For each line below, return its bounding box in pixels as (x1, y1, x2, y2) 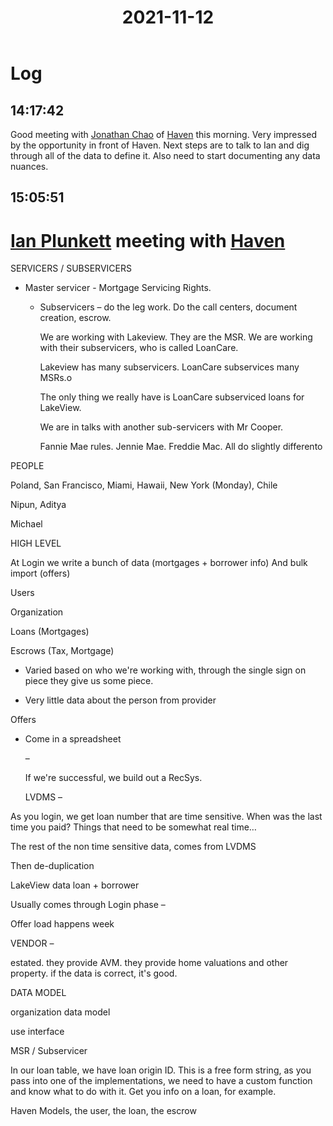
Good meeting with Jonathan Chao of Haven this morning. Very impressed (10, 129, 318, 140)
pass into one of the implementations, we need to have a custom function (10, 1075, 313, 1087)
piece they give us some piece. (24, 675, 154, 687)
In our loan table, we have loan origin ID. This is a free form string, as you (10, 1064, 312, 1076)
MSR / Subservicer (10, 1045, 88, 1057)
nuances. (10, 161, 49, 172)
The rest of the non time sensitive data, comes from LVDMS (10, 841, 257, 853)
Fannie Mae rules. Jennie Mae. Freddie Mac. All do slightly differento (39, 441, 323, 453)
